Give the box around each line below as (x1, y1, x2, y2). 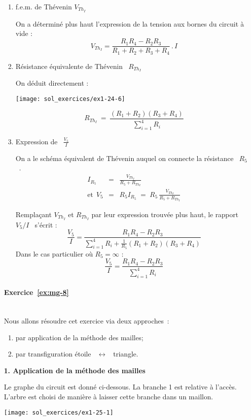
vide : (15, 28, 33, 38)
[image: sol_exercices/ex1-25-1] (4, 409, 113, 416)
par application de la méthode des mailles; (15, 332, 143, 342)
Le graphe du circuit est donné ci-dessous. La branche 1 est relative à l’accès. (4, 382, 237, 392)
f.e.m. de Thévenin (15, 1, 72, 11)
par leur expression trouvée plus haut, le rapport (91, 209, 239, 219)
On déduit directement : (15, 78, 89, 88)
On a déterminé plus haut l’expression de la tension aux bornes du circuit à (15, 18, 244, 29)
